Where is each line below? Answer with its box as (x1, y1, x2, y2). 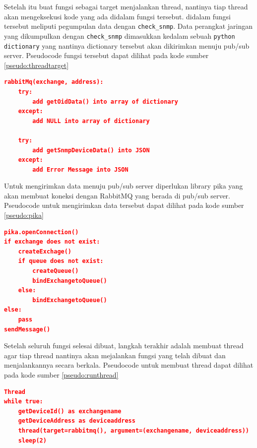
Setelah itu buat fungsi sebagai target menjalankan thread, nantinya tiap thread (4, 1, 248, 11)
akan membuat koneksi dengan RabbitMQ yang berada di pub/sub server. (4, 190, 230, 200)
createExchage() (18, 248, 72, 255)
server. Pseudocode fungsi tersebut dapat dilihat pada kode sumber (4, 50, 209, 61)
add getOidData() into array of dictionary (32, 98, 178, 105)
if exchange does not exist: (4, 238, 100, 246)
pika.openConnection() (4, 228, 79, 236)
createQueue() (32, 267, 79, 275)
